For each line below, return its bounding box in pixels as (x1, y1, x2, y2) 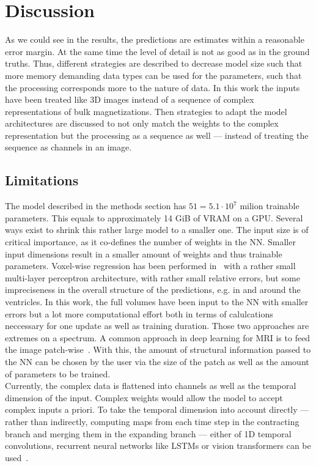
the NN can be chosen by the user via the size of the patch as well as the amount (5, 355, 309, 368)
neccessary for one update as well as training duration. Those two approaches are (5, 319, 309, 332)
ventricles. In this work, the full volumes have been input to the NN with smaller (5, 295, 309, 308)
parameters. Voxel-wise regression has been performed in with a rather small (5, 259, 296, 272)
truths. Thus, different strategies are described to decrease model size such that (5, 57, 303, 70)
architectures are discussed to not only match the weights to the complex (5, 117, 279, 130)
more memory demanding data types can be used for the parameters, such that (5, 68, 302, 81)
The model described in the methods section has (5, 199, 186, 212)
